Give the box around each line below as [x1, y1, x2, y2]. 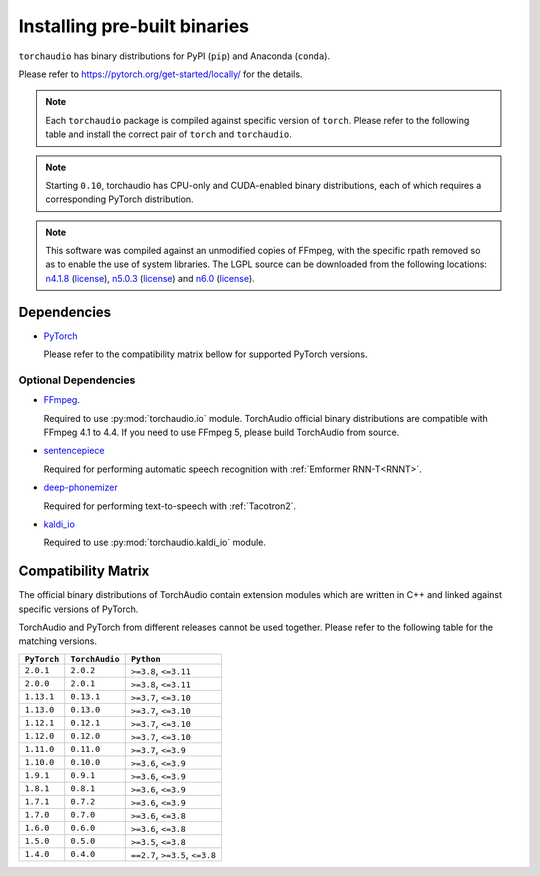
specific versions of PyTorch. [18, 603, 139, 615]
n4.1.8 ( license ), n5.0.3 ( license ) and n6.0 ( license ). [45, 272, 255, 284]
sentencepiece [43, 445, 105, 457]
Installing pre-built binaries [18, 15, 250, 37]
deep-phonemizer [43, 481, 119, 494]
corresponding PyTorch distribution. [45, 193, 194, 205]
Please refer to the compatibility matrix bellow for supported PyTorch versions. [43, 348, 368, 360]
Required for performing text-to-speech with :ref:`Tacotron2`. [43, 500, 297, 512]
